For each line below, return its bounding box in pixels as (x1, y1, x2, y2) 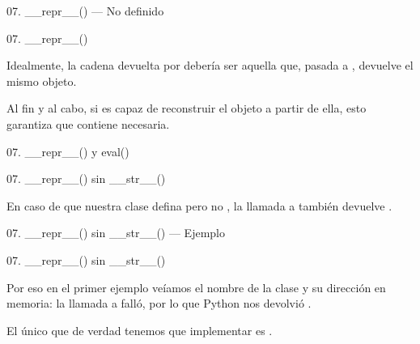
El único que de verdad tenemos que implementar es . (6, 321, 273, 338)
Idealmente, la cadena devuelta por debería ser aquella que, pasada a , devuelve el (6, 57, 414, 74)
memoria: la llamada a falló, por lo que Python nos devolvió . (6, 295, 312, 312)
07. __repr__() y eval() (6, 142, 129, 159)
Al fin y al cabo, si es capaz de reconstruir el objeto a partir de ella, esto (6, 100, 367, 117)
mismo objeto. (6, 72, 77, 89)
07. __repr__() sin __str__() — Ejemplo (6, 224, 225, 241)
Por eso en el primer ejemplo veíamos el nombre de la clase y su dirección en (6, 278, 386, 295)
